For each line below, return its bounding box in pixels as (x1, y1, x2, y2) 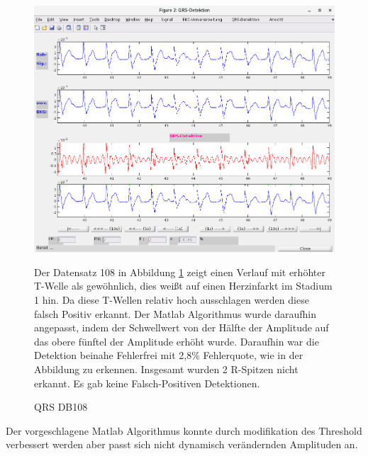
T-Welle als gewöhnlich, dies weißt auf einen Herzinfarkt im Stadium (34, 278, 333, 293)
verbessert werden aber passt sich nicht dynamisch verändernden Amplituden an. (6, 437, 358, 452)
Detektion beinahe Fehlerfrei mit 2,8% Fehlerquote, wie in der (34, 348, 303, 363)
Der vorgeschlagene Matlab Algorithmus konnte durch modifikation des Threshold (6, 423, 362, 438)
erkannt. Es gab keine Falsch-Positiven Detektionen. (34, 375, 260, 390)
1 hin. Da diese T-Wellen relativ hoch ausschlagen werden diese (34, 292, 309, 307)
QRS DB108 (34, 399, 88, 414)
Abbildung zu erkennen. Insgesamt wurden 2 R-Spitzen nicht (34, 361, 299, 376)
